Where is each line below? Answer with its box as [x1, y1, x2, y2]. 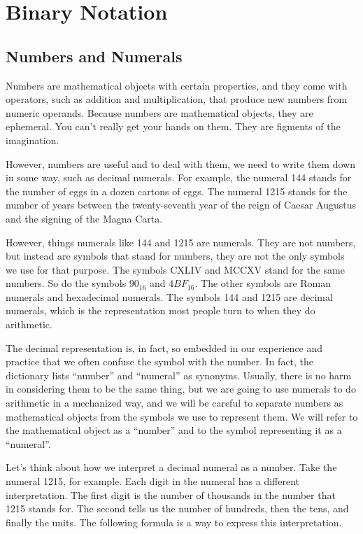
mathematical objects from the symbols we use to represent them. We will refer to [6, 409, 358, 423]
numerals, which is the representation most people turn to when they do [6, 303, 315, 318]
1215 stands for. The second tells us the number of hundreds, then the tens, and [6, 501, 349, 516]
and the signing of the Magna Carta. [6, 211, 163, 225]
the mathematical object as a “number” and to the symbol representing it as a [6, 423, 342, 437]
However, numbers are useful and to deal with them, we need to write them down [6, 156, 355, 171]
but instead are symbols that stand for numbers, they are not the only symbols [6, 248, 345, 263]
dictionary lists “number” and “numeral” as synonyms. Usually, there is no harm [6, 367, 352, 382]
